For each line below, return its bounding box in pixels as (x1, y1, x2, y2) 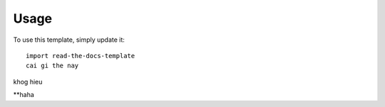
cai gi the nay (26, 62, 79, 70)
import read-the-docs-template (26, 52, 135, 60)
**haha (13, 91, 35, 99)
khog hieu (13, 77, 43, 86)
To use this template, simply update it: (13, 35, 125, 44)
